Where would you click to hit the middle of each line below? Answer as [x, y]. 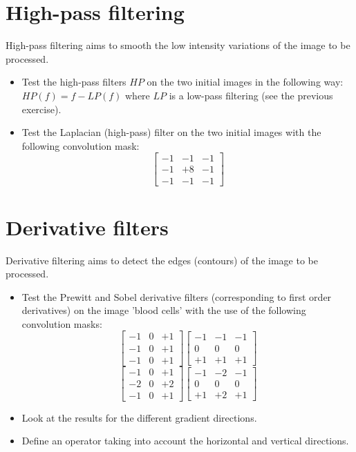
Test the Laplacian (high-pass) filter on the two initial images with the [171, 132]
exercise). [41, 109]
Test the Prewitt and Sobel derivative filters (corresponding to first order [177, 296]
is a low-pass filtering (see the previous [251, 95]
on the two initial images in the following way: [245, 82]
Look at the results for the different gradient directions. [139, 417]
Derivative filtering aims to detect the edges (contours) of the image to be [162, 260]
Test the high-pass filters [74, 82]
